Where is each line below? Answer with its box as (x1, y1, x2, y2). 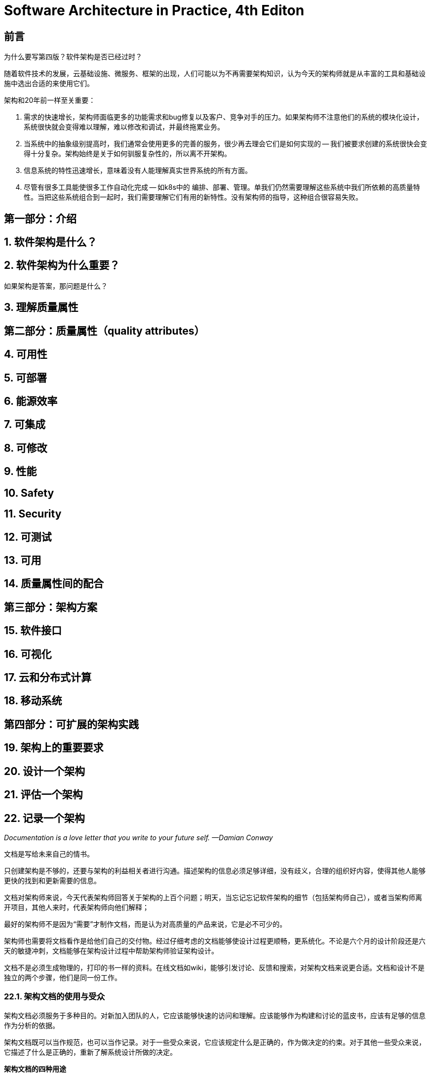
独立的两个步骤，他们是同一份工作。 (4, 973, 121, 982)
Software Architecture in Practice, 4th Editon (4, 2, 305, 19)
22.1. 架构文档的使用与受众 (4, 991, 105, 1002)
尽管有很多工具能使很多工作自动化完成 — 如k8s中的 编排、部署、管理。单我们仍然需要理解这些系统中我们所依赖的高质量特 (24, 183, 420, 192)
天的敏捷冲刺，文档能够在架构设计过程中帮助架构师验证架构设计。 (4, 946, 218, 955)
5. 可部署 (4, 371, 47, 384)
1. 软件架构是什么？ (4, 236, 97, 249)
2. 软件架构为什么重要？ (4, 259, 120, 272)
